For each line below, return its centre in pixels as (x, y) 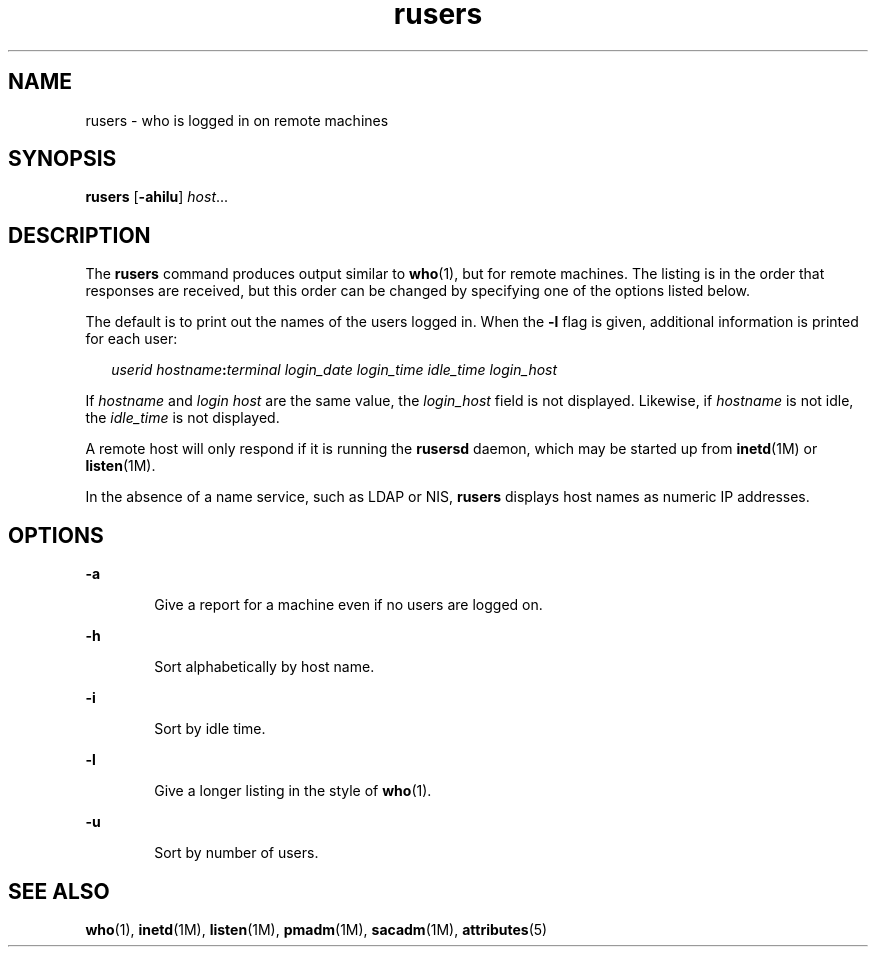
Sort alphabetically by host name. (264, 667)
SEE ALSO (59, 891)
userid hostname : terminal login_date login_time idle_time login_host (334, 370)
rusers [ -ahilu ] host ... (157, 197)
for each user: (131, 339)
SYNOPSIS (62, 159)
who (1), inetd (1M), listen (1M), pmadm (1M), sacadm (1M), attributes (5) (316, 929)
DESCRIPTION (79, 235)
